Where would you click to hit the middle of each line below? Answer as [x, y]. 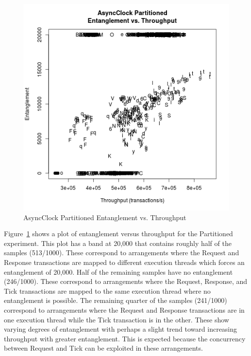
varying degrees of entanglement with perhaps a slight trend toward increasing [121, 329]
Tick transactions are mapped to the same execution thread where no [107, 290]
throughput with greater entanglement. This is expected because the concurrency [125, 338]
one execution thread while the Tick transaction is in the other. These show [117, 319]
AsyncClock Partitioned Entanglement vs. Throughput [105, 217]
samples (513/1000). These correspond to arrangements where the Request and [122, 253]
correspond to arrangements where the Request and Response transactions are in [124, 309]
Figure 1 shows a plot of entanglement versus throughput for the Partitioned [118, 234]
